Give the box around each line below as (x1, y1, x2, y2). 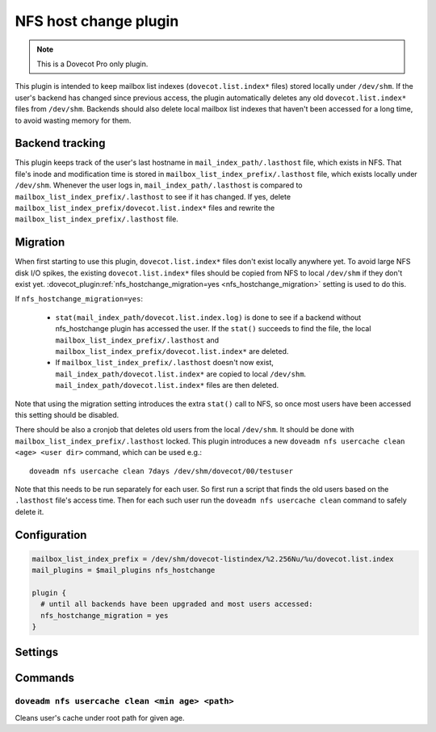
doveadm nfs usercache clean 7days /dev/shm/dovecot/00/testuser (29, 466, 294, 476)
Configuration (15, 528, 87, 541)
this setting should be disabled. (15, 410, 119, 419)
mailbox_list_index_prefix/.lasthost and (55, 335, 220, 345)
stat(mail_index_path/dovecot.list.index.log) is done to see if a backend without (55, 312, 362, 322)
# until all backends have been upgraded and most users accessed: (40, 599, 313, 609)
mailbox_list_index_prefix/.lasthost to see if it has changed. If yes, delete (15, 191, 291, 201)
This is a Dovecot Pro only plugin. (36, 59, 149, 69)
